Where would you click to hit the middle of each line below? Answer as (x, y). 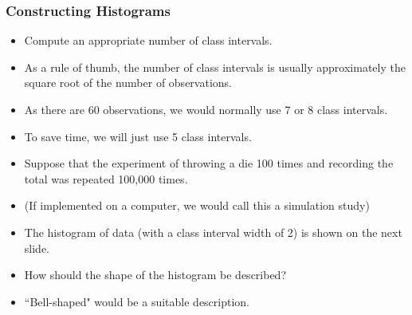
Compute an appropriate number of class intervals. (148, 40)
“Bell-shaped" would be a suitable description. (137, 301)
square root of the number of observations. (128, 83)
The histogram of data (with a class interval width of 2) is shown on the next (213, 232)
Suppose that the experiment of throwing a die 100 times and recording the (209, 163)
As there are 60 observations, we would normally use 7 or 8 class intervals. (206, 109)
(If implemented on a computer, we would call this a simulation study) (197, 205)
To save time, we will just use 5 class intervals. (138, 136)
